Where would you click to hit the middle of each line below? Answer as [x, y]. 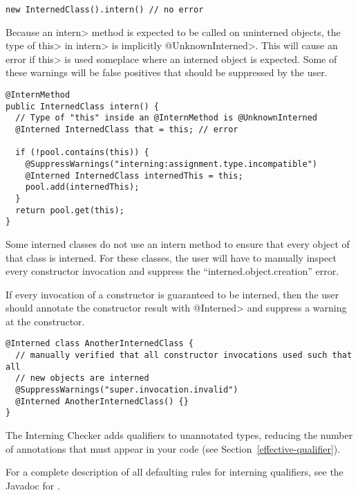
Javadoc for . [33, 485]
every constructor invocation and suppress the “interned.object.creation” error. [172, 271]
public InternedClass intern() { [82, 106]
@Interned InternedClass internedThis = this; [134, 175]
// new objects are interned [82, 378]
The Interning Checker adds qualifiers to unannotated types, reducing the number [179, 435]
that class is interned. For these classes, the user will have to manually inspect [171, 257]
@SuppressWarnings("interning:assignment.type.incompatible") [171, 164]
